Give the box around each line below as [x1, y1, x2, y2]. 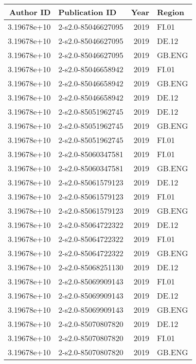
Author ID [9, 6, 51, 18]
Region [157, 6, 184, 18]
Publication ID [58, 6, 117, 18]
